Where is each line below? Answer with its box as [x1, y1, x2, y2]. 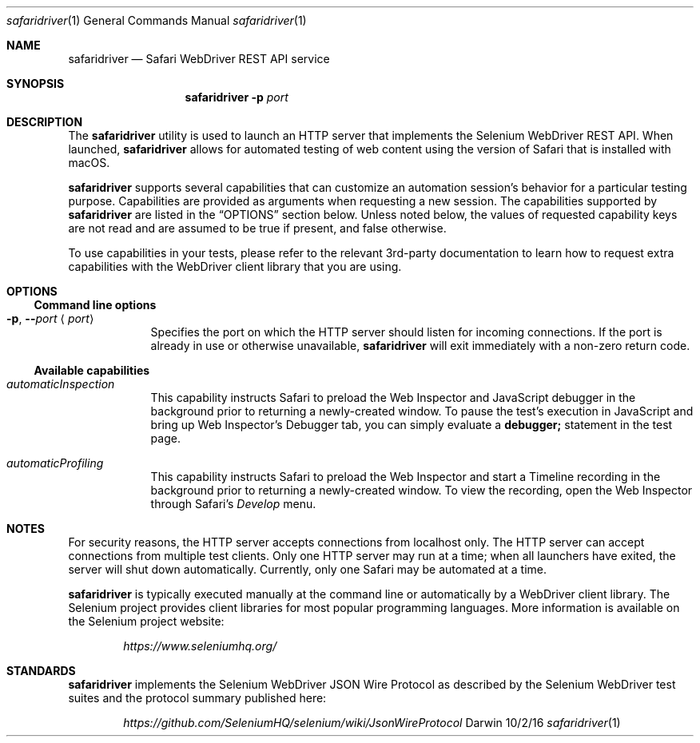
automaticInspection [6, 377, 115, 391]
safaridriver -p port [185, 90, 288, 104]
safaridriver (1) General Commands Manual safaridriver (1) [6, 14, 307, 27]
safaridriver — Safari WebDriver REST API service [68, 52, 330, 66]
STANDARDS [6, 664, 76, 677]
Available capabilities [34, 364, 150, 377]
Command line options [34, 298, 157, 312]
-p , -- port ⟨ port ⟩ [6, 312, 94, 325]
